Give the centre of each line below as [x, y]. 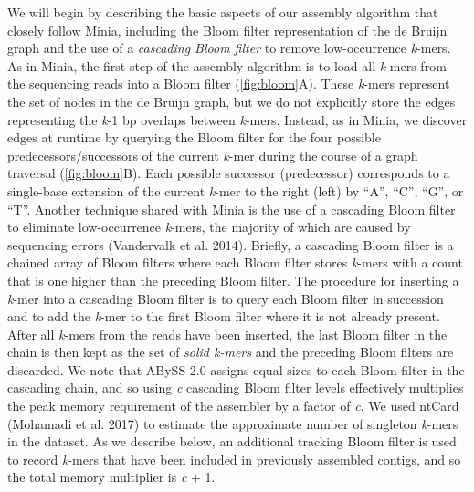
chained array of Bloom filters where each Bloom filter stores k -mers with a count [235, 262]
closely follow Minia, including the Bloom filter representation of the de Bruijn [227, 30]
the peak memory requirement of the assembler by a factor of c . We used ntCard [233, 406]
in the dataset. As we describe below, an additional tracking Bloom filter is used [232, 441]
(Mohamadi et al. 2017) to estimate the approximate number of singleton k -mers [233, 423]
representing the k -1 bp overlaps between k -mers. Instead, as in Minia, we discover [237, 119]
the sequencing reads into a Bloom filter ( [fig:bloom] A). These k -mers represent [229, 84]
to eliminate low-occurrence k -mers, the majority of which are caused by [209, 227]
